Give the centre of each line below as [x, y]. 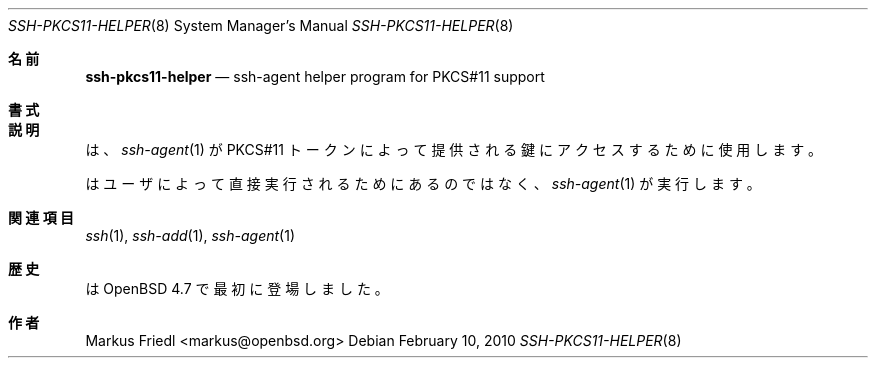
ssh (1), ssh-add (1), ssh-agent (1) [190, 235]
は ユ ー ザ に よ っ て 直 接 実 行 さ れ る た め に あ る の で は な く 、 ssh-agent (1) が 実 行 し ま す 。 [423, 183]
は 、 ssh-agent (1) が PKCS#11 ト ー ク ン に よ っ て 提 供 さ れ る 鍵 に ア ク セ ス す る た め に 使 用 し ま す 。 [454, 149]
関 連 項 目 [41, 217]
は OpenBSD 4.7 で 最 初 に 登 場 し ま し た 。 [237, 288]
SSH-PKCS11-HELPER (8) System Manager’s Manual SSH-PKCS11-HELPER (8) [261, 25]
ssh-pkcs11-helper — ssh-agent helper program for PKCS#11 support [315, 76]
